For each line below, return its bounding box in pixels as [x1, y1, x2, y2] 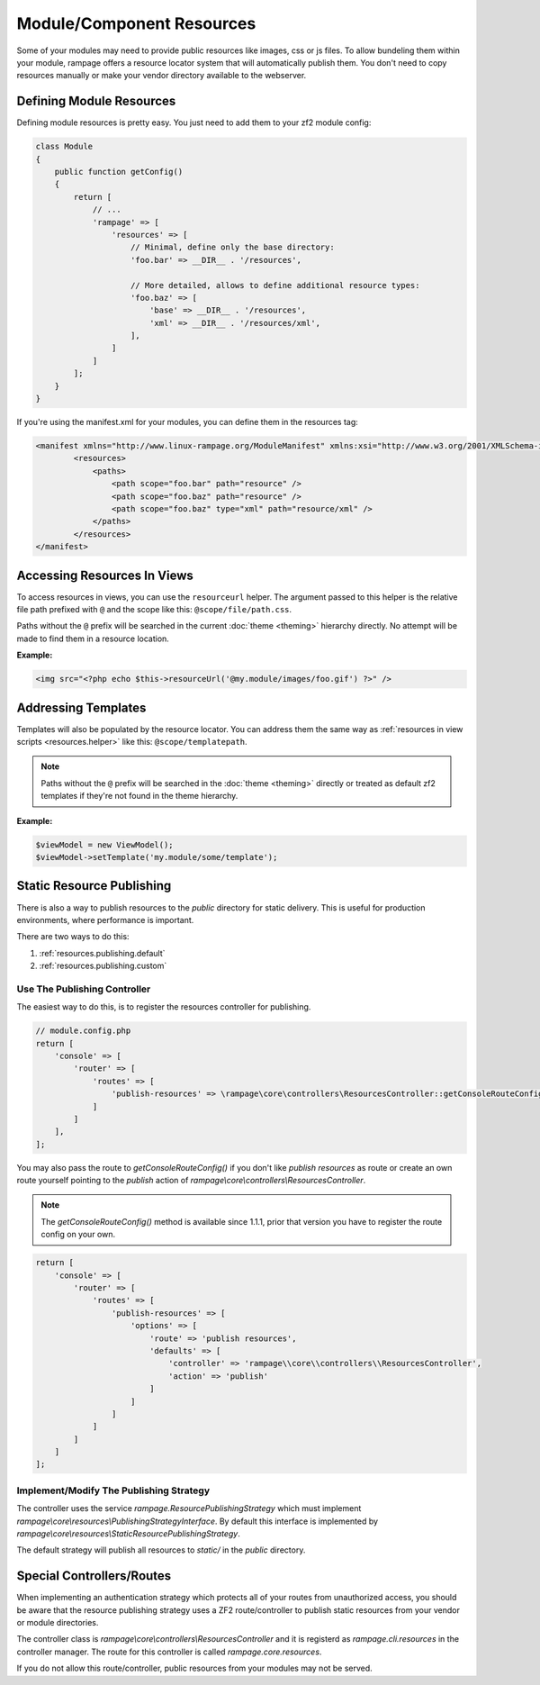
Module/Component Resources [16, 14, 256, 33]
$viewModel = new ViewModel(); [35, 839, 175, 850]
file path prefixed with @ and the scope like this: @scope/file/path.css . [16, 604, 292, 615]
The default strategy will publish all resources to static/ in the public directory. [16, 1545, 306, 1555]
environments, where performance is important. [16, 914, 194, 925]
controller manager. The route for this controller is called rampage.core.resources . [16, 1646, 322, 1657]
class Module [35, 141, 94, 152]
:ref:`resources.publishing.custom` [39, 960, 167, 972]
